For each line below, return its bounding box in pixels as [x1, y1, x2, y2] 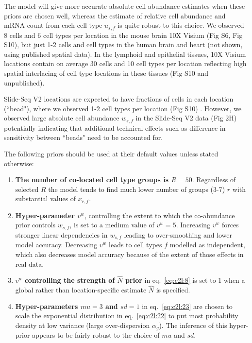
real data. [15, 258, 44, 269]
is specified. [156, 285, 190, 295]
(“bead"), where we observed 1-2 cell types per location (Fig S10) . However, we [4, 103, 242, 113]
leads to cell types [109, 240, 162, 250]
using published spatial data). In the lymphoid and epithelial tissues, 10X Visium [4, 49, 246, 59]
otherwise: [4, 158, 34, 168]
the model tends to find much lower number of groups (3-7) [48, 184, 225, 194]
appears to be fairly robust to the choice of [32, 330, 160, 340]
